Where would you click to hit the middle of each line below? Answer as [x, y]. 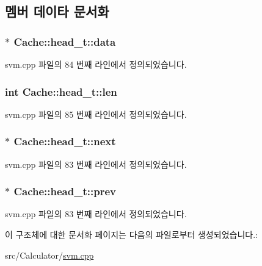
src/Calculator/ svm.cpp [49, 255]
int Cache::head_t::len [61, 91]
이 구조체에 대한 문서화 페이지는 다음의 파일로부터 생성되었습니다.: [131, 235]
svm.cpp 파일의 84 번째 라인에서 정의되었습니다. [96, 64]
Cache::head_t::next [65, 141]
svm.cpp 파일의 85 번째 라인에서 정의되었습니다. [96, 114]
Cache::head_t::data [65, 41]
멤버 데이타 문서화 [57, 11]
